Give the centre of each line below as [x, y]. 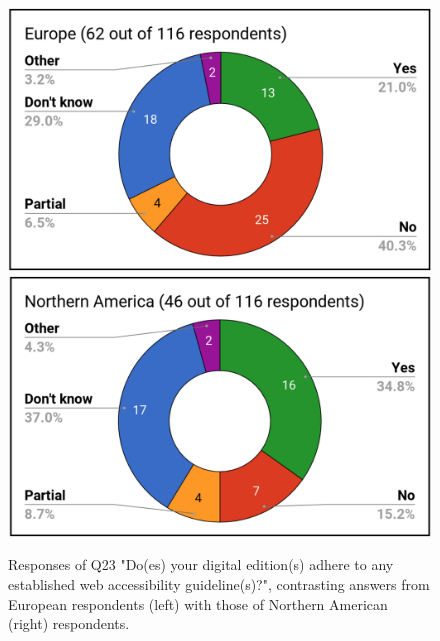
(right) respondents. [69, 623]
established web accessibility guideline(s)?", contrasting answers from [219, 583]
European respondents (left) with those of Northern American [198, 603]
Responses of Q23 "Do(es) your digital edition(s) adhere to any [201, 564]
